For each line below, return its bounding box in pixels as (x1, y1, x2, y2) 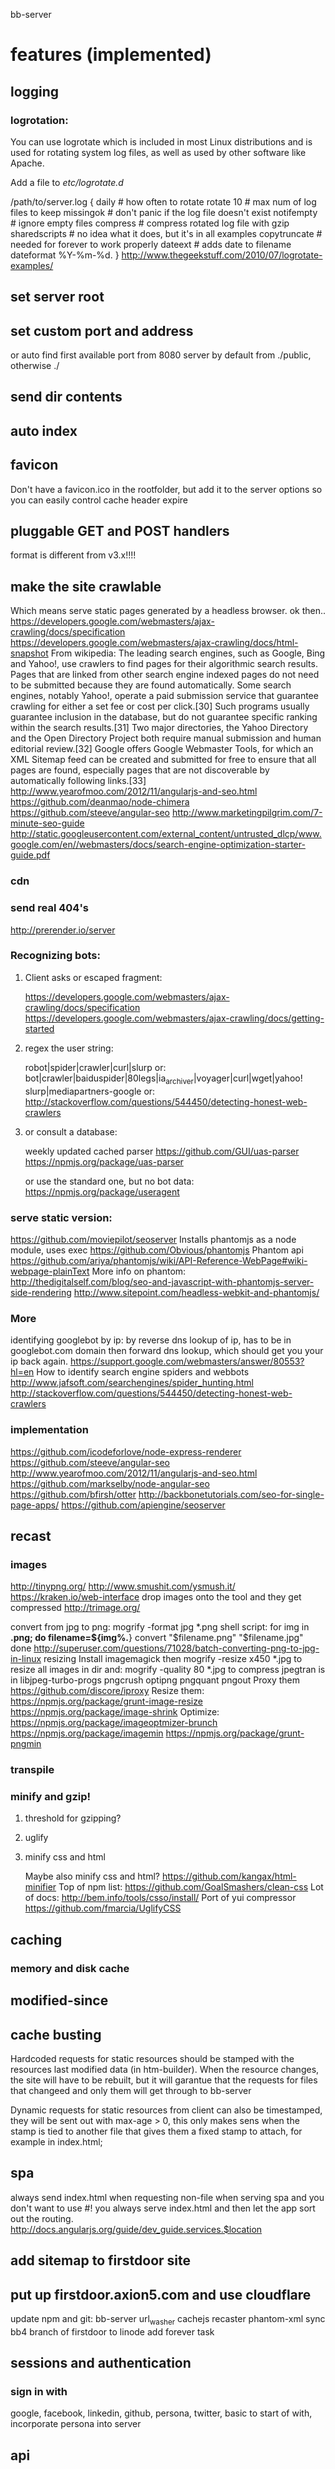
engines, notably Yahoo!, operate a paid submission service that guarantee (10, 690, 319, 702)
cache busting (10, 2026, 102, 2043)
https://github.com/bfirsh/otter (10, 1488, 137, 1500)
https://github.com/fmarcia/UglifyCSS (24, 1902, 182, 1914)
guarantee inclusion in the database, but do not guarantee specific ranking (10, 711, 318, 723)
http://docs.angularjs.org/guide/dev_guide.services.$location (10, 2223, 263, 2235)
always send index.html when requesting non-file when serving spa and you (10, 2191, 325, 2203)
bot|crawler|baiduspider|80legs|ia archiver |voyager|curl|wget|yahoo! (24, 1072, 303, 1086)
